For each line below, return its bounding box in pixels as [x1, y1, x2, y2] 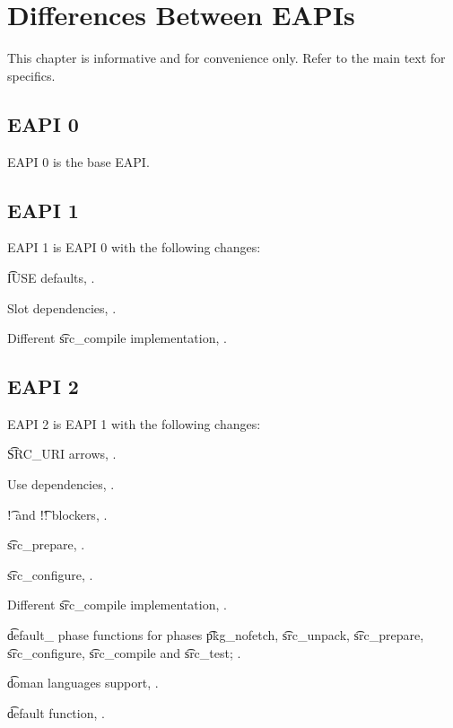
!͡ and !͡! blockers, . [7, 504, 108, 523]
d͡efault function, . [7, 703, 105, 722]
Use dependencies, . [7, 475, 115, 494]
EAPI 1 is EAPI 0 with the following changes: [7, 238, 261, 257]
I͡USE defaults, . [7, 268, 95, 286]
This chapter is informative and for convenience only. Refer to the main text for [7, 48, 446, 67]
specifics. [7, 66, 56, 84]
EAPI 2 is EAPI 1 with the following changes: [7, 414, 261, 433]
